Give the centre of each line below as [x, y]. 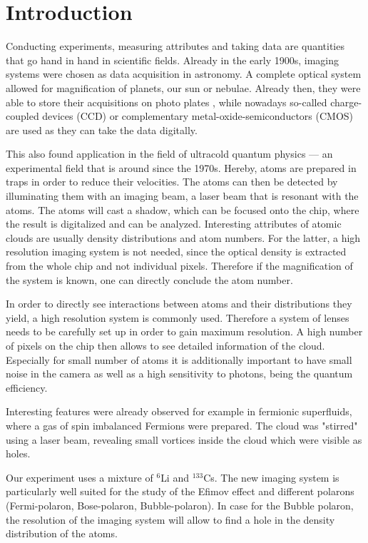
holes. [18, 453]
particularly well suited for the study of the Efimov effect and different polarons [180, 491]
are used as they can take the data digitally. [102, 130]
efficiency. [27, 387]
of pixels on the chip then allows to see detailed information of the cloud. [165, 345]
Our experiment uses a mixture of [80, 477]
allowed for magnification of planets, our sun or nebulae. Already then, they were [183, 87]
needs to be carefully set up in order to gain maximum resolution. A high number [184, 331]
